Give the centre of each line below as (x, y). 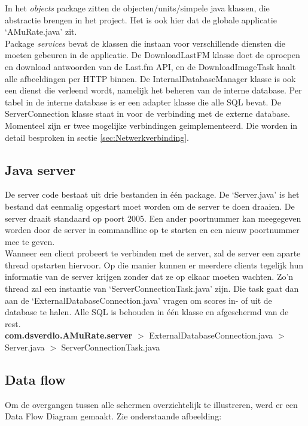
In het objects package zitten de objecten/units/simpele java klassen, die (137, 8)
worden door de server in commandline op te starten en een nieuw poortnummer (152, 230)
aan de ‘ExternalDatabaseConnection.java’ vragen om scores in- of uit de (138, 300)
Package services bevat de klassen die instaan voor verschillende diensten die (145, 43)
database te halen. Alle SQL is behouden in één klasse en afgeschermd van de (147, 312)
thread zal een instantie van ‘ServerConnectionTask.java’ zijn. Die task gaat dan (152, 288)
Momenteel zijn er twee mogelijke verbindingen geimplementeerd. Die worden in (151, 125)
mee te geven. (30, 241)
